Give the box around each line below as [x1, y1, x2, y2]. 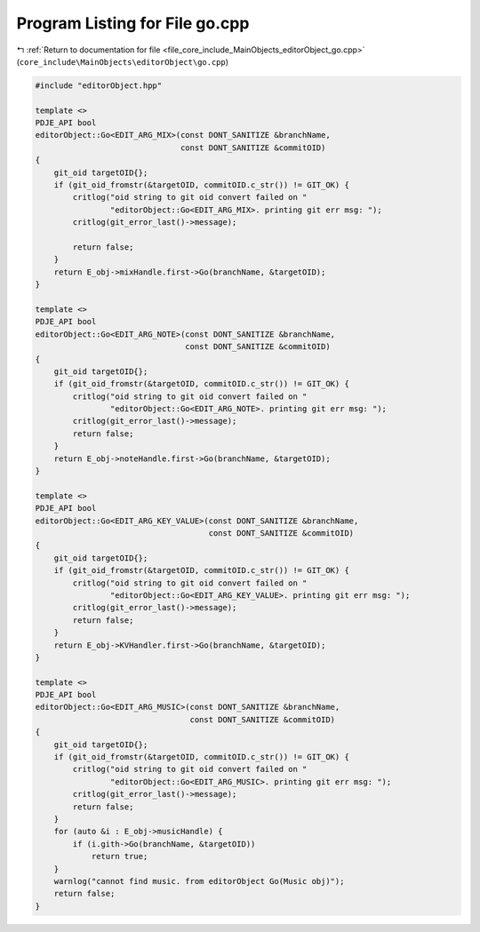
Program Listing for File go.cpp [16, 13, 250, 33]
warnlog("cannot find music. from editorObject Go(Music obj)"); [53, 876, 345, 886]
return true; [91, 851, 148, 862]
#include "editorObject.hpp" [35, 80, 163, 91]
